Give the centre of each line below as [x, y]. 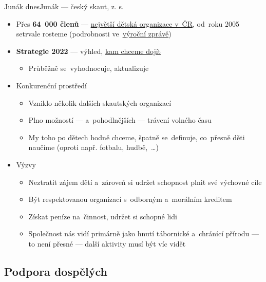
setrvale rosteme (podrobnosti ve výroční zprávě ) [94, 34]
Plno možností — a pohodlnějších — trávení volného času [120, 120]
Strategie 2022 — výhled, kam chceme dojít [88, 51]
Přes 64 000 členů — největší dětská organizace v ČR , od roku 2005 [128, 23]
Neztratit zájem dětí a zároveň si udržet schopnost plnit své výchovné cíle [145, 182]
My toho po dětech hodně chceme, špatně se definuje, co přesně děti [137, 137]
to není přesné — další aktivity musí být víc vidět [107, 243]
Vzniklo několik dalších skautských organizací [100, 102]
